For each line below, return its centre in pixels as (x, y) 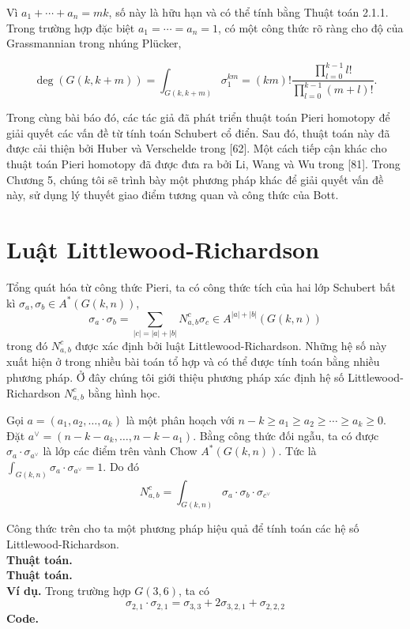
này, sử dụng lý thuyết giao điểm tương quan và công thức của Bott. (173, 195)
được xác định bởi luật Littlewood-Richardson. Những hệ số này (231, 345)
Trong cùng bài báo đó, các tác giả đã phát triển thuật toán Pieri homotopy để (198, 117)
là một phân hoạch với (180, 419)
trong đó (27, 345)
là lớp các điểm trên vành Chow (120, 451)
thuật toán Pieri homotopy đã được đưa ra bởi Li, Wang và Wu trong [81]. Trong (203, 164)
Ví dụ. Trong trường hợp (69, 590)
